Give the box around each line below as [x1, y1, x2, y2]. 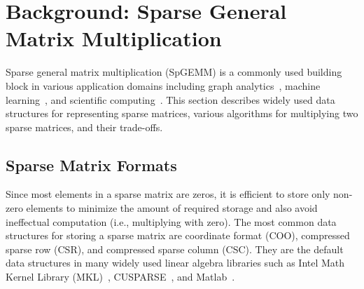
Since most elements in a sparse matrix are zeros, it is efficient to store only [6, 187, 330, 201]
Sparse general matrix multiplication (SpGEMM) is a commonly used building [6, 65, 342, 79]
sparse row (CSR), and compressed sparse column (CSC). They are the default [6, 241, 344, 256]
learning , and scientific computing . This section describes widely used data [6, 92, 335, 107]
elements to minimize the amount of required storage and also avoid [26, 201, 318, 215]
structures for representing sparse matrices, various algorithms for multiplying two [6, 106, 358, 121]
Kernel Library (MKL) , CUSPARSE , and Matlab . [6, 269, 235, 284]
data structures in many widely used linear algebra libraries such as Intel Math [6, 255, 345, 270]
